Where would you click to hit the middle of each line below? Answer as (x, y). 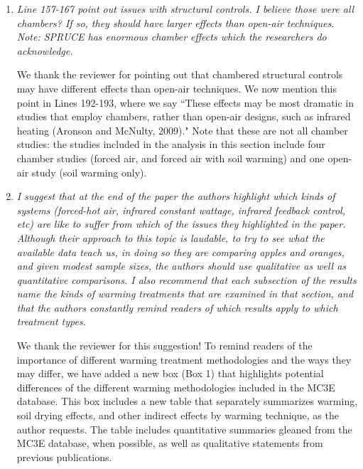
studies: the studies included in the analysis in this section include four (171, 144)
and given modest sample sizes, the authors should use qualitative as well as (181, 266)
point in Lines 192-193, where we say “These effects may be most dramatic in (185, 102)
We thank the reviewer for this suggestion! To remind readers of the (164, 346)
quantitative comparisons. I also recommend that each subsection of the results (186, 279)
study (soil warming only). (89, 172)
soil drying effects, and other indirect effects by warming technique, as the (178, 415)
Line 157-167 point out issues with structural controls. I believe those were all (185, 9)
